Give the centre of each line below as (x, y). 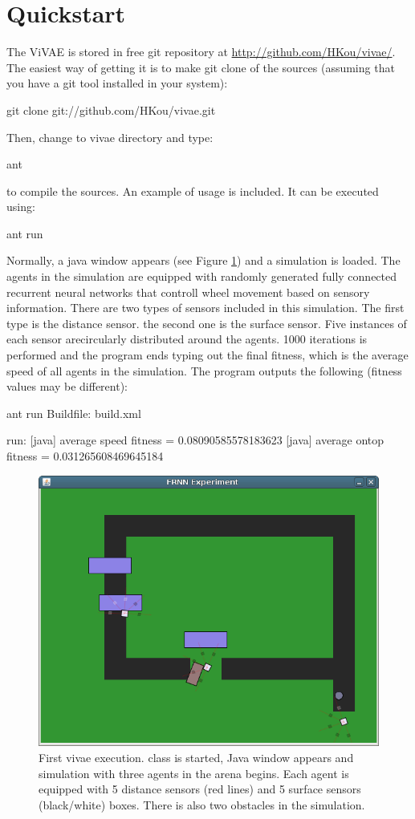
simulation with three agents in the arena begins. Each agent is (194, 773)
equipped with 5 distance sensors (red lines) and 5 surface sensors (200, 789)
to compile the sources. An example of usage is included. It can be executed (193, 191)
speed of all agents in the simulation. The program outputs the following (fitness (204, 370)
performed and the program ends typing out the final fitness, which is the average (207, 355)
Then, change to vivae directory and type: (110, 137)
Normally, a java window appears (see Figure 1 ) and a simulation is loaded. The (203, 260)
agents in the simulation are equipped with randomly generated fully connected (202, 276)
